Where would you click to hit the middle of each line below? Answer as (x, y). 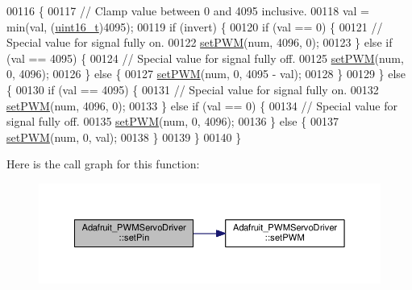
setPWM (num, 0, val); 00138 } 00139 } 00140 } (124, 137)
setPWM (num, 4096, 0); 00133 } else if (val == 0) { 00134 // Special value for (202, 105)
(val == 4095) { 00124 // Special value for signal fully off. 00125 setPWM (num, (205, 58)
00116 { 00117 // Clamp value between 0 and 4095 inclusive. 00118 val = (188, 10)
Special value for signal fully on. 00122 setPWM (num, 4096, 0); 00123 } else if (200, 42)
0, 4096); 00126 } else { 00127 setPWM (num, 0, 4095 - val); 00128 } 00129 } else (206, 74)
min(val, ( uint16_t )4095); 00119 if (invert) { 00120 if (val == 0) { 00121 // (195, 26)
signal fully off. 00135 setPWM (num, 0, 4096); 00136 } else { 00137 (173, 121)
